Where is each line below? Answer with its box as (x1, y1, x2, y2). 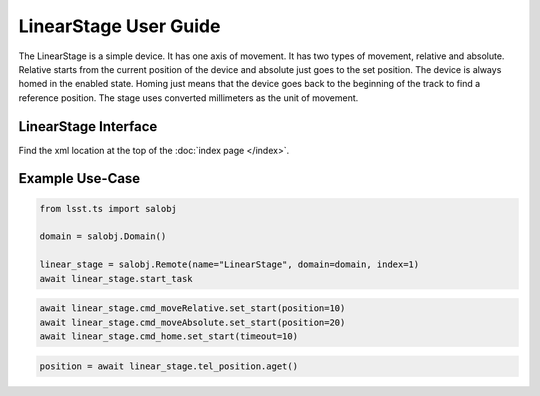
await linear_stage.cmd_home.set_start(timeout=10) (39, 330, 299, 342)
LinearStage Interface (18, 118, 158, 135)
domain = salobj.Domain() (39, 231, 167, 242)
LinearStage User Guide (18, 15, 221, 37)
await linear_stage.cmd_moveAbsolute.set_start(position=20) (39, 316, 346, 328)
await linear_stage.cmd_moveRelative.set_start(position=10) (39, 303, 346, 314)
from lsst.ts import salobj (39, 203, 177, 214)
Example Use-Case (18, 170, 141, 187)
